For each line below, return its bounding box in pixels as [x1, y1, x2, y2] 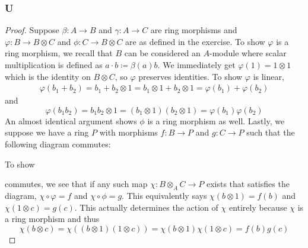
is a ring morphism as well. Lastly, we [147, 114, 285, 127]
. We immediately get [157, 59, 236, 70]
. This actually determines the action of [74, 201, 218, 213]
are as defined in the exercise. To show [125, 35, 265, 47]
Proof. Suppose [5, 24, 59, 36]
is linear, [253, 70, 284, 82]
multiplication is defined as [5, 59, 103, 70]
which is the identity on [5, 70, 91, 82]
